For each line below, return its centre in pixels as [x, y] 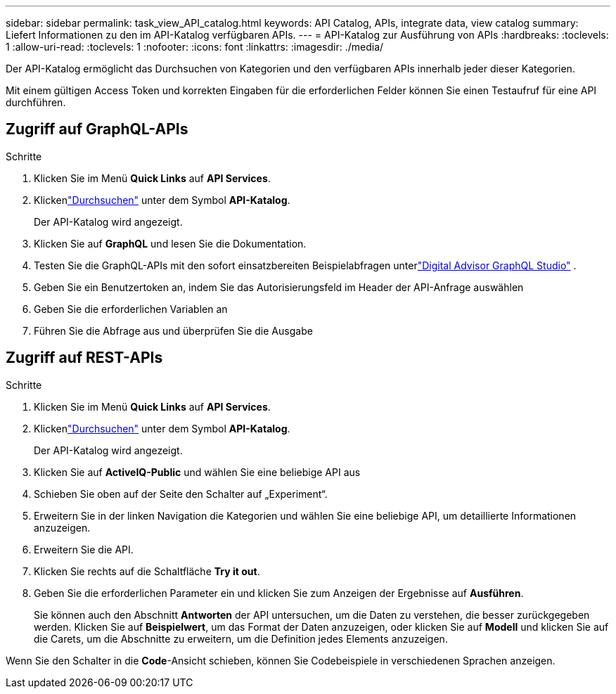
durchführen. [36, 102]
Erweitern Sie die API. [84, 549]
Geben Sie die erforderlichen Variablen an [131, 309]
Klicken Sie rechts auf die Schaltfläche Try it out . [147, 571]
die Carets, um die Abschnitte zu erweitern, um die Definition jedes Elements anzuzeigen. [241, 638]
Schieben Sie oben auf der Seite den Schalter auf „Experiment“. [181, 494]
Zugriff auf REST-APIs [84, 358]
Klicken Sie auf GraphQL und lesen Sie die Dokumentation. [170, 243]
